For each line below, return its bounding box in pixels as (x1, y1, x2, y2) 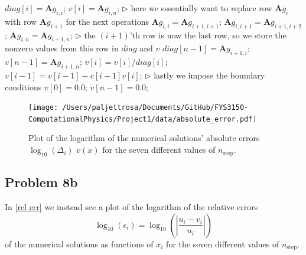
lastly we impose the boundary (154, 68, 265, 81)
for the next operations (66, 15, 149, 27)
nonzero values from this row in (5, 42, 119, 54)
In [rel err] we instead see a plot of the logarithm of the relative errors (5, 201, 258, 213)
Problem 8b (5, 173, 78, 191)
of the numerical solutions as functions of (5, 237, 154, 250)
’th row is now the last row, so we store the (129, 28, 287, 41)
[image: (28, 103, 58, 112)
